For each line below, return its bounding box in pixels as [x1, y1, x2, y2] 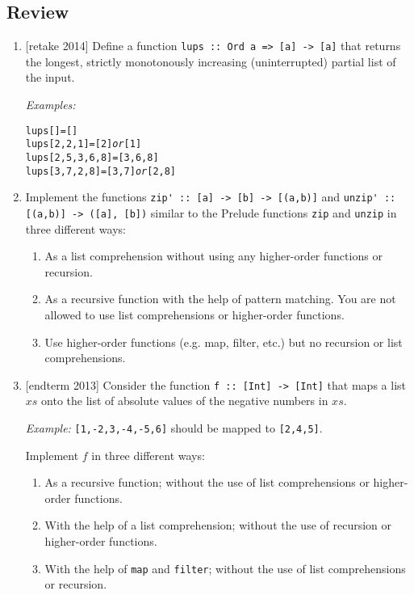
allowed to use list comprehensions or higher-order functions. [44, 306, 345, 323]
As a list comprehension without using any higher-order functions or [44, 247, 383, 264]
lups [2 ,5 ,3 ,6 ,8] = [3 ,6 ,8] [25, 151, 159, 163]
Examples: [25, 96, 76, 113]
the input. [25, 69, 75, 86]
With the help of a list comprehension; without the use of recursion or [44, 517, 392, 534]
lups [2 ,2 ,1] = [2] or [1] [25, 138, 142, 150]
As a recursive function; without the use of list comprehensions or [44, 474, 370, 491]
